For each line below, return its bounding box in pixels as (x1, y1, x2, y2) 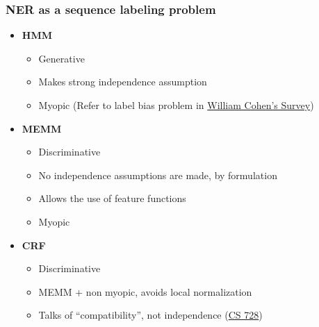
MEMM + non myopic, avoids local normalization (38, 284, 252, 299)
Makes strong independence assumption (38, 74, 207, 89)
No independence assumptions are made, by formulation (38, 167, 277, 182)
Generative (38, 51, 85, 65)
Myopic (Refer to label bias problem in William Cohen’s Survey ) (38, 98, 314, 112)
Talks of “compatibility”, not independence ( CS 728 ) (38, 308, 263, 322)
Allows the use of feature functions (38, 191, 186, 206)
